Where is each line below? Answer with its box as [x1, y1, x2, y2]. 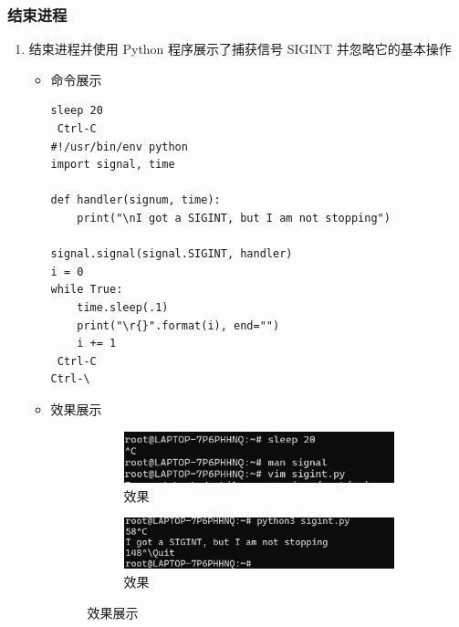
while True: [50, 283, 123, 297]
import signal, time [50, 158, 175, 172]
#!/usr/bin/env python [50, 140, 188, 153]
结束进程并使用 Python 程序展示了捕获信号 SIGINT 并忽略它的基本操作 [28, 39, 452, 58]
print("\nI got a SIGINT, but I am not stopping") [77, 211, 391, 225]
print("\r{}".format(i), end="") [77, 319, 280, 332]
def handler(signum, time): [50, 193, 221, 207]
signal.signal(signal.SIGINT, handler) [50, 247, 293, 261]
